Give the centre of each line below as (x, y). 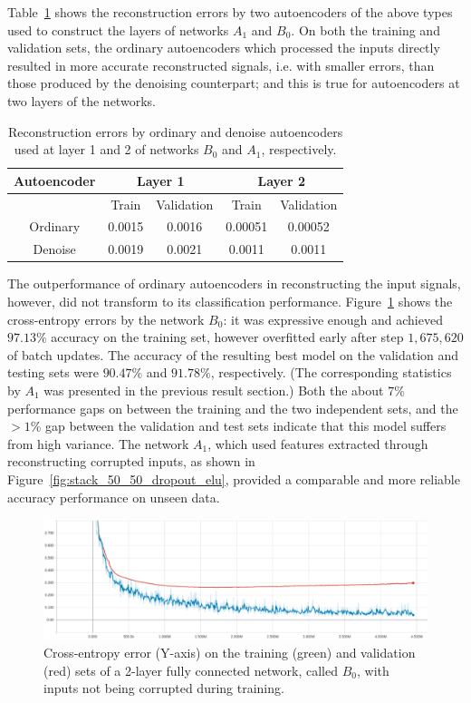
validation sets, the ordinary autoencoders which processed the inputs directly (224, 48)
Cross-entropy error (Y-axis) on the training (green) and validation (230, 653)
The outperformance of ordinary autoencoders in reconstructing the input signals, (234, 283)
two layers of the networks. (82, 100)
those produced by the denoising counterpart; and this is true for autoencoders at (234, 83)
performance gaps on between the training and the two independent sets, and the (233, 408)
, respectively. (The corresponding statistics (331, 372)
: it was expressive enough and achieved (333, 319)
